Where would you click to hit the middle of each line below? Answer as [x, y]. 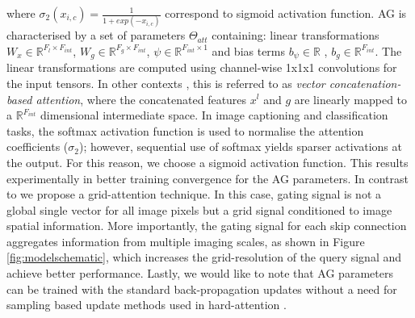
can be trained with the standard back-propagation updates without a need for [202, 289]
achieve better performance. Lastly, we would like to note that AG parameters [200, 273]
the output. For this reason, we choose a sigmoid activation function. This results [207, 162]
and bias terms [249, 50]
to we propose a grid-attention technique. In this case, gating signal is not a [194, 194]
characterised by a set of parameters [96, 35]
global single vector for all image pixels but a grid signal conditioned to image [199, 209]
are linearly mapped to [351, 99]
